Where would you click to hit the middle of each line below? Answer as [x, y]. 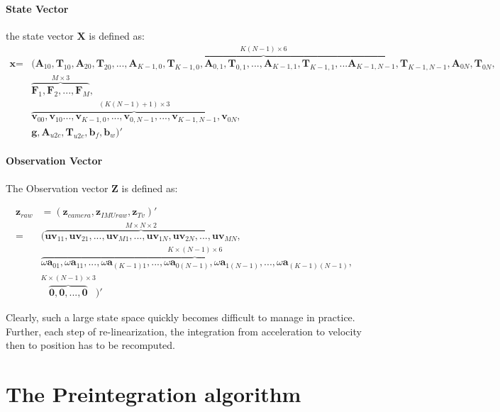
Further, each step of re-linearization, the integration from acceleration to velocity [184, 331]
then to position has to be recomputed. [90, 345]
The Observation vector [57, 188]
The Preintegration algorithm [154, 394]
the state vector [40, 35]
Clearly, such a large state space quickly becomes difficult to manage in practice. [180, 317]
